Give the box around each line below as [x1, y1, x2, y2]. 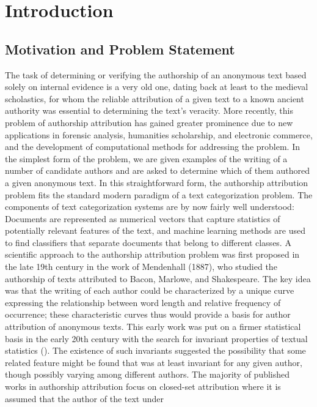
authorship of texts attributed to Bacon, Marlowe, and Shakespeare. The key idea [5, 272, 311, 285]
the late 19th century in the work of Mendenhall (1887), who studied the [5, 260, 277, 273]
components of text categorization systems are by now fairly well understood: [5, 200, 294, 213]
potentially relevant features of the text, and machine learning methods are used [5, 224, 305, 237]
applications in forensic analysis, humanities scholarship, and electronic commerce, [5, 128, 313, 141]
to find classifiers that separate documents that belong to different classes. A [5, 236, 291, 248]
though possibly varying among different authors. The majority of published [5, 368, 290, 381]
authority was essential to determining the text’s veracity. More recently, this [5, 104, 293, 117]
